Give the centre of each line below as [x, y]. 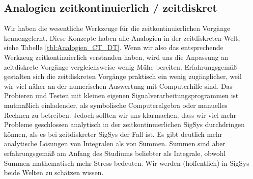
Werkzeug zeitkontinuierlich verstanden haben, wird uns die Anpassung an [116, 57]
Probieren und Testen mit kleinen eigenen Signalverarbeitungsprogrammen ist [121, 95]
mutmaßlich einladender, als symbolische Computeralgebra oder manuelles [116, 105]
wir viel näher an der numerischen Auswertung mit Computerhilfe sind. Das [118, 86]
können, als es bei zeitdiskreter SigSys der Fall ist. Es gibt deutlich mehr [113, 134]
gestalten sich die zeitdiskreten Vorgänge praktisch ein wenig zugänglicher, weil [123, 76]
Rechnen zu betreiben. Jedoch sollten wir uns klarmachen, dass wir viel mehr [120, 115]
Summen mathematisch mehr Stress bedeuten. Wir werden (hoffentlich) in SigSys [127, 163]
